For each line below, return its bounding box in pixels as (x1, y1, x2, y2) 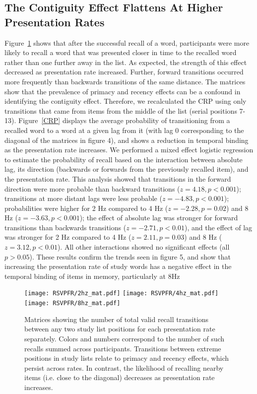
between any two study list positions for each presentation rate (24, 324, 215, 334)
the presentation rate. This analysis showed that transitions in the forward (4, 173, 231, 184)
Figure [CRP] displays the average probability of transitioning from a (18, 115, 230, 126)
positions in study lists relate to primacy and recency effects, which (24, 353, 229, 363)
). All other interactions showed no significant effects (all (57, 242, 230, 252)
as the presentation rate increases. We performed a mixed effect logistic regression (4, 144, 254, 155)
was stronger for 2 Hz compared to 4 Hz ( (4, 232, 131, 242)
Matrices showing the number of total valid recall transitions (24, 314, 209, 324)
